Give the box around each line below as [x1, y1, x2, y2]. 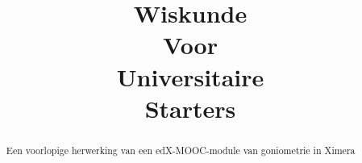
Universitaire [116, 60, 264, 93]
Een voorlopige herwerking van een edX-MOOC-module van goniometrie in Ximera [6, 143, 356, 157]
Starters [144, 91, 236, 124]
